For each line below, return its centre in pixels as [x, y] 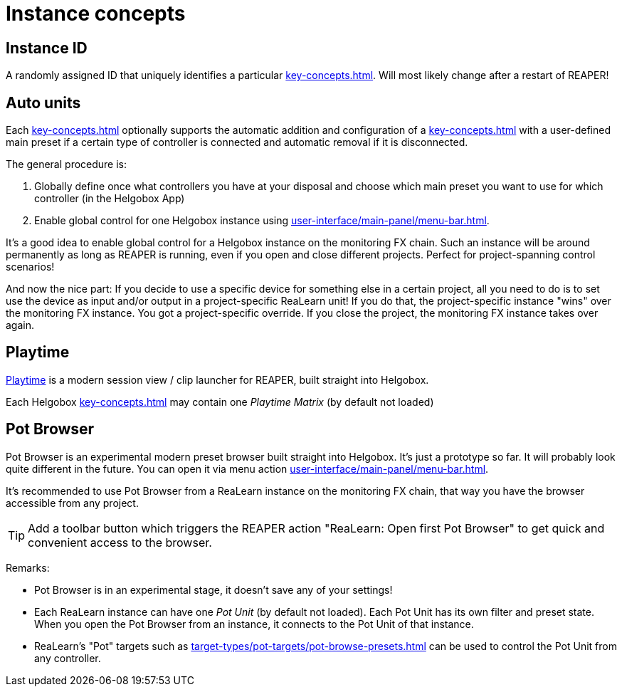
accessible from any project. [72, 503]
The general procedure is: [67, 164]
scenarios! [30, 267]
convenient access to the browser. [120, 542]
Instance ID [47, 48]
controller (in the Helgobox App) [110, 199]
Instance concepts [96, 14]
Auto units [43, 103]
